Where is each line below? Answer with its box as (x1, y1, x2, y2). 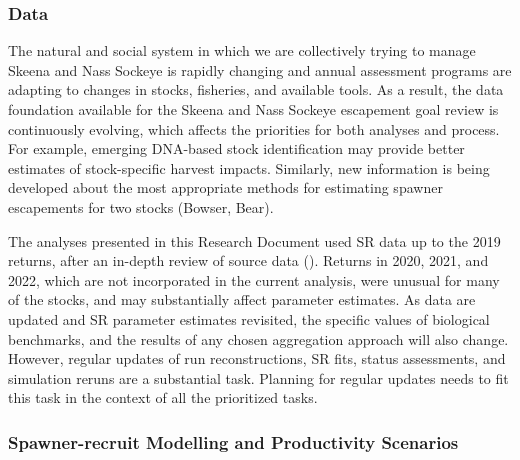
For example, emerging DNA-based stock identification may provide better (8, 138, 465, 159)
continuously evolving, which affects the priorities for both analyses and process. (8, 118, 500, 139)
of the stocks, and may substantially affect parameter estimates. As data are (8, 289, 476, 310)
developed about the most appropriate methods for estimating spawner (8, 177, 443, 198)
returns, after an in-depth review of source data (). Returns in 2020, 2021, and (8, 250, 489, 271)
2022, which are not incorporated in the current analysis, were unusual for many (8, 269, 500, 290)
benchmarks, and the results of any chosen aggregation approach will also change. (8, 328, 509, 349)
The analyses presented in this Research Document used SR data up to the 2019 (8, 230, 501, 251)
